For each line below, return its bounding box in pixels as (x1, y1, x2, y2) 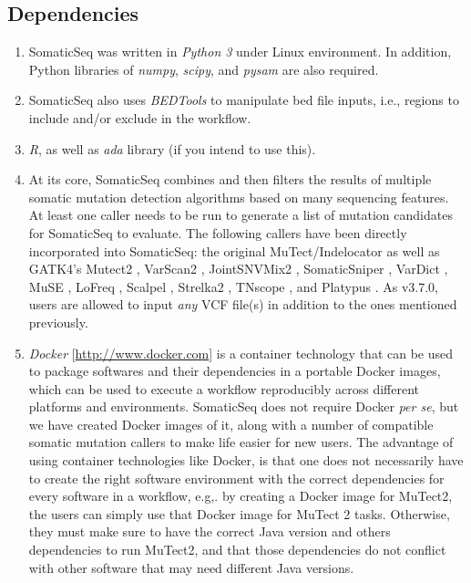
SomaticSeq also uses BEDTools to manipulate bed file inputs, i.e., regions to (28, 90, 459, 109)
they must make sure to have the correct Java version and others (28, 522, 391, 541)
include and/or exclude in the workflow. (28, 108, 251, 127)
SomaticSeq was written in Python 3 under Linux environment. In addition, (28, 42, 452, 61)
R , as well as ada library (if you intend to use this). (28, 139, 316, 158)
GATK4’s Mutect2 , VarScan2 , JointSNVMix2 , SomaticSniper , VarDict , (28, 259, 448, 278)
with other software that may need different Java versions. (28, 557, 354, 577)
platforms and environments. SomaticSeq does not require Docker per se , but (28, 397, 459, 416)
